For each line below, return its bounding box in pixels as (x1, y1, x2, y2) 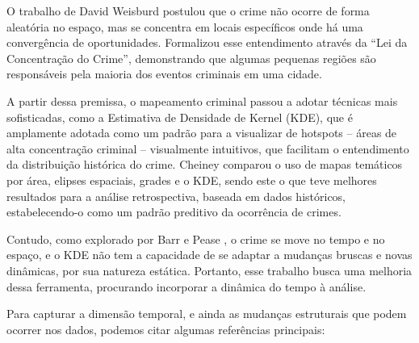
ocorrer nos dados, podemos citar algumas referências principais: (6, 320, 325, 337)
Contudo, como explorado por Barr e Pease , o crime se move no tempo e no (6, 230, 385, 247)
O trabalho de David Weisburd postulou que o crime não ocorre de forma (6, 2, 370, 19)
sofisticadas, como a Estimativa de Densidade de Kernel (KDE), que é (6, 108, 353, 125)
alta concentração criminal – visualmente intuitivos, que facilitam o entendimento (6, 140, 409, 157)
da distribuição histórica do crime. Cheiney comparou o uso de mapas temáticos (6, 156, 403, 173)
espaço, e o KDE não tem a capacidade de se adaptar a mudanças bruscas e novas (6, 246, 413, 263)
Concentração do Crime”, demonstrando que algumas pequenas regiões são (6, 49, 376, 66)
